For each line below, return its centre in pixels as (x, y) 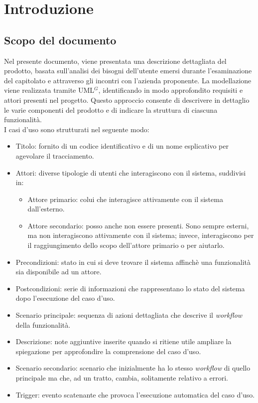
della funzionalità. (43, 324)
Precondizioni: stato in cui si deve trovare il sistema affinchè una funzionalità (133, 262)
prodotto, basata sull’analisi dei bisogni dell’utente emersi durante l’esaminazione (128, 71)
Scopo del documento (60, 40)
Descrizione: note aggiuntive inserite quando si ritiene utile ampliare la (124, 341)
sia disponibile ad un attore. (59, 272)
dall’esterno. (46, 209)
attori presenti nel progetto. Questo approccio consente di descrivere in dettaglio (127, 100)
